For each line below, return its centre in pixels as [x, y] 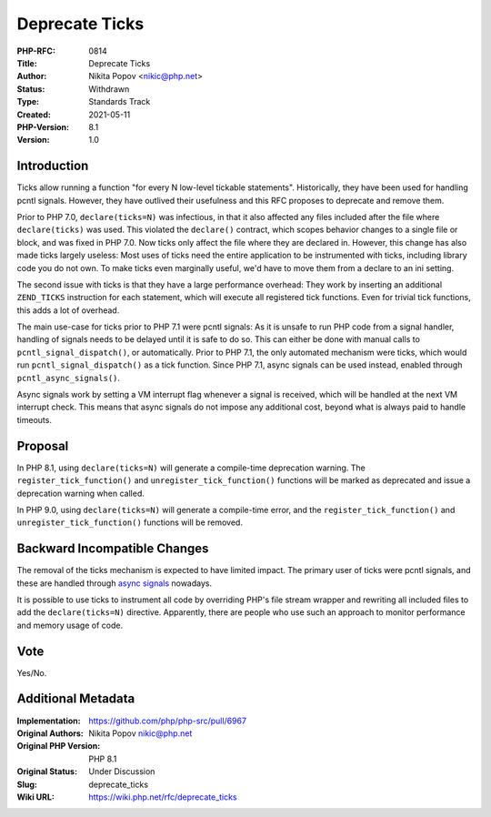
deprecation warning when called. [80, 493]
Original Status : [47, 772]
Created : [34, 115]
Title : [27, 63]
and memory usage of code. [70, 625]
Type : [28, 102]
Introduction [53, 166]
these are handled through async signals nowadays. [115, 583]
